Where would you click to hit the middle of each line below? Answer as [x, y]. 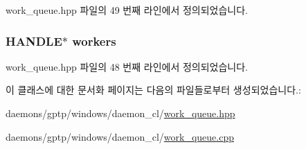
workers [94, 41]
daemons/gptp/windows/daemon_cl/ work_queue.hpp [120, 113]
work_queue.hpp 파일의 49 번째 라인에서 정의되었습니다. [127, 10]
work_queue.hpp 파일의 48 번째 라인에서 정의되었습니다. [127, 66]
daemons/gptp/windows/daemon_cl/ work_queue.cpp [120, 136]
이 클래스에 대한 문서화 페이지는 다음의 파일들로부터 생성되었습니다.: [153, 90]
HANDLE [34, 41]
